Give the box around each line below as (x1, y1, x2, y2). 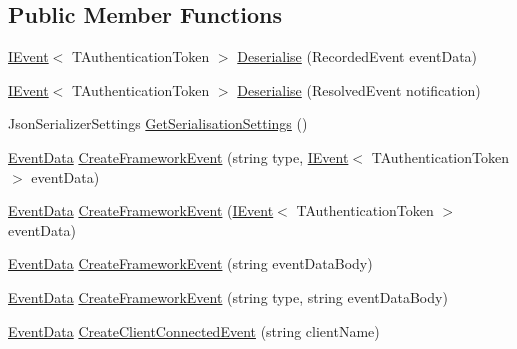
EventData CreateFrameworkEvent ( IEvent (8, 200, 274, 221)
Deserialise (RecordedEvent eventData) (237, 46, 478, 67)
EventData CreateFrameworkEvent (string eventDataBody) (8, 253, 373, 274)
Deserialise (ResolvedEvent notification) (237, 79, 481, 100)
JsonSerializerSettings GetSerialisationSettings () (8, 113, 308, 134)
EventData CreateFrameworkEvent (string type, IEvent (8, 146, 349, 167)
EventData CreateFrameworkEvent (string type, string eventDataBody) (8, 286, 448, 307)
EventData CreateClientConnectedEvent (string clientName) (8, 320, 380, 341)
